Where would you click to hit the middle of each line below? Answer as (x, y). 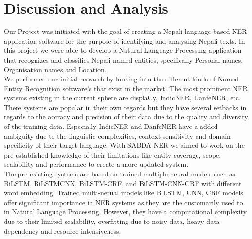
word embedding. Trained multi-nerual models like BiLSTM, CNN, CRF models (124, 193)
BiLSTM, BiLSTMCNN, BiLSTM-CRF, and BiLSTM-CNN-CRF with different (123, 183)
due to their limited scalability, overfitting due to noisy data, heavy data (112, 221)
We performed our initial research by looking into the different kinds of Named (122, 79)
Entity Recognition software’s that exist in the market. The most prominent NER (126, 88)
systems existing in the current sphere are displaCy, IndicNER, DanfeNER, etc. (122, 98)
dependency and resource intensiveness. (63, 231)
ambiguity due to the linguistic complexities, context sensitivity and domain (117, 135)
